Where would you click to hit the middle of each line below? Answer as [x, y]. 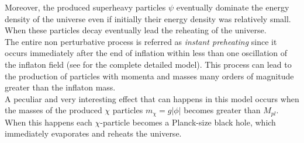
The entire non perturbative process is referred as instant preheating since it [141, 41]
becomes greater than [222, 110]
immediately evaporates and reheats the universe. [93, 133]
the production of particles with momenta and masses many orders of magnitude [149, 76]
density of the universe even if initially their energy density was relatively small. [148, 18]
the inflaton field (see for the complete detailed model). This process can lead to [148, 64]
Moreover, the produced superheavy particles [85, 7]
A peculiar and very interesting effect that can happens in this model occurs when [152, 98]
